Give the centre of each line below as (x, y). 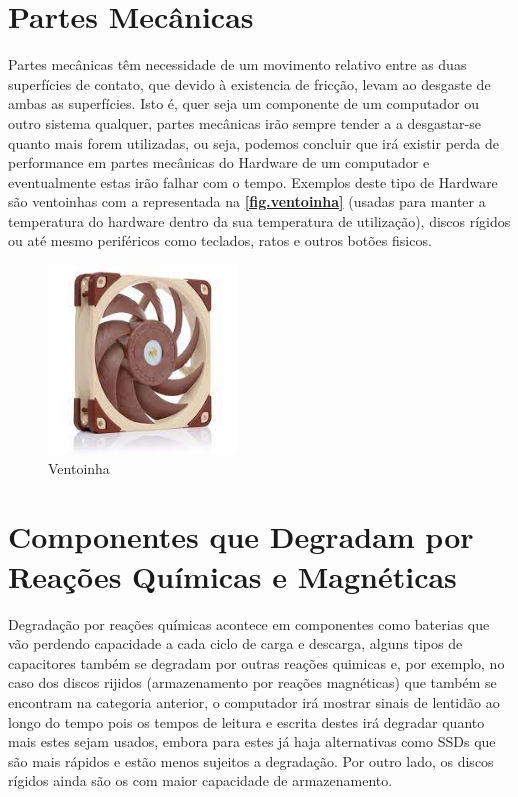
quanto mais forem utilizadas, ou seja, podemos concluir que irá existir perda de (253, 142)
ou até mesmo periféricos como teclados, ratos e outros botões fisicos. (220, 240)
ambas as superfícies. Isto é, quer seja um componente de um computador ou (244, 103)
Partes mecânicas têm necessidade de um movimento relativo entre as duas (237, 64)
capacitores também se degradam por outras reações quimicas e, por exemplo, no (256, 662)
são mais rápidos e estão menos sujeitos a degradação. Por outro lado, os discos (251, 760)
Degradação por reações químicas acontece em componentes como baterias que (249, 623)
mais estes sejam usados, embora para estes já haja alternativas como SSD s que (252, 741)
